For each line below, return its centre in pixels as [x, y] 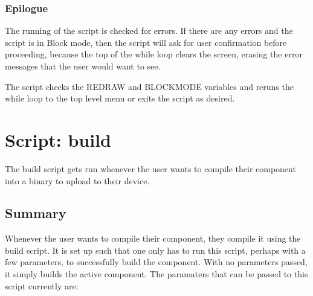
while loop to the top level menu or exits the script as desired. [120, 98]
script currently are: [42, 285]
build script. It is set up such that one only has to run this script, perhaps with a [155, 250]
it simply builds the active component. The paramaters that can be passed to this [156, 274]
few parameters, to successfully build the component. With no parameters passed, [156, 262]
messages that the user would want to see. [83, 66]
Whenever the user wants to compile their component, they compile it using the [153, 238]
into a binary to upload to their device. [77, 180]
